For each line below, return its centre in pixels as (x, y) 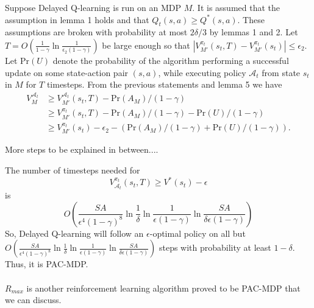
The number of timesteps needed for (73, 170)
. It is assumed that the (236, 7)
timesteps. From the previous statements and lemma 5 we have (164, 84)
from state (281, 72)
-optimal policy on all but (198, 233)
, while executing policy (202, 72)
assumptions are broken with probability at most (96, 32)
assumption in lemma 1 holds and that (77, 19)
